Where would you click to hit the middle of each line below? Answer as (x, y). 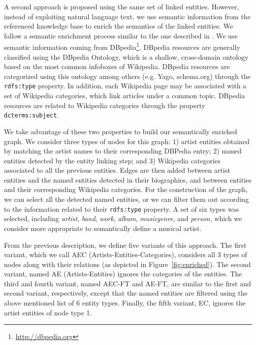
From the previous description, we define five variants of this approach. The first (125, 245)
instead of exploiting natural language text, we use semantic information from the (127, 16)
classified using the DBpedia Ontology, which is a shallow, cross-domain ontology (126, 57)
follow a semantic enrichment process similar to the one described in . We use (121, 35)
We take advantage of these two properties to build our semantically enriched (121, 131)
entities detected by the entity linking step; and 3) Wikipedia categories (112, 160)
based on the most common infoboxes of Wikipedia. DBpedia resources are (117, 66)
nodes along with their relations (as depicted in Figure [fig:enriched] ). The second (128, 264)
